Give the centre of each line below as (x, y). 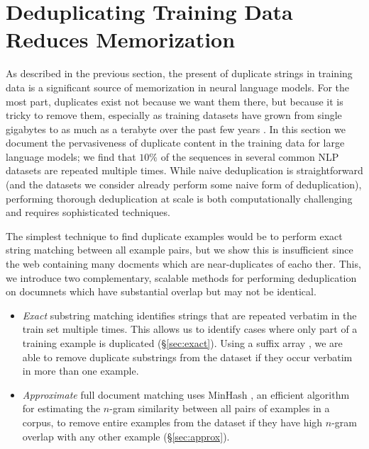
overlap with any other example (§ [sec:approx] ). (126, 436)
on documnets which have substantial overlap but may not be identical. (161, 291)
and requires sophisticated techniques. (88, 212)
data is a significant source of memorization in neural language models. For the (178, 87)
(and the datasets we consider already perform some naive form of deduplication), (184, 184)
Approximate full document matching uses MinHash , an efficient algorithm (186, 394)
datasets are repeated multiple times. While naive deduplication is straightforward (184, 170)
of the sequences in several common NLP (250, 156)
